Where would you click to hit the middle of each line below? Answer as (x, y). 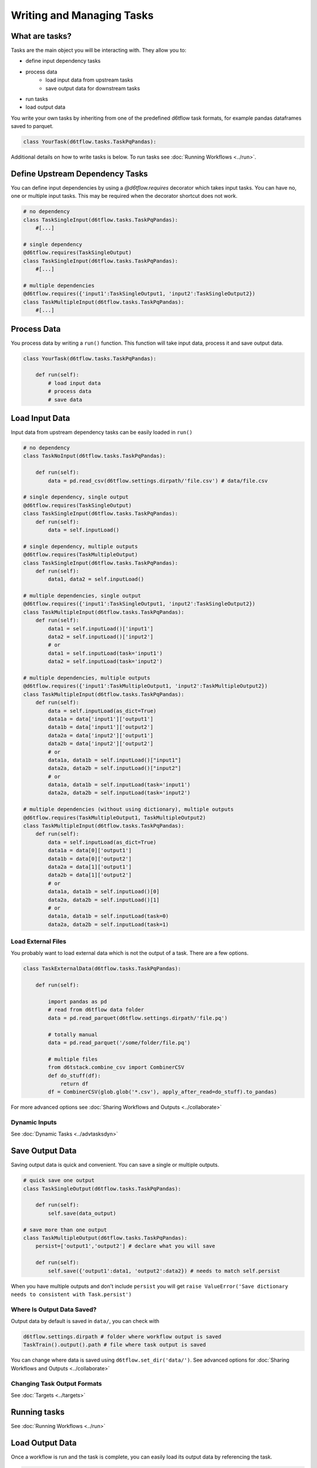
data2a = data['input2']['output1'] (101, 735)
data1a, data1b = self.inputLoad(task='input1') (119, 785)
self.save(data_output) (82, 1213)
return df (74, 1084)
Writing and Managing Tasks (82, 15)
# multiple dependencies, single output (82, 596)
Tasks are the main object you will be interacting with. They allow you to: (99, 50)
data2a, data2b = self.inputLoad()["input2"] (114, 768)
